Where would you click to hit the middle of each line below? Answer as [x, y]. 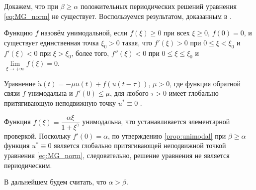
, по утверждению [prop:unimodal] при [167, 135]
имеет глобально [194, 93]
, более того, [90, 53]
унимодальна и [50, 93]
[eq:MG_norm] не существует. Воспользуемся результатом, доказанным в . [118, 16]
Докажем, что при [31, 6]
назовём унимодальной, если [84, 33]
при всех [177, 33]
